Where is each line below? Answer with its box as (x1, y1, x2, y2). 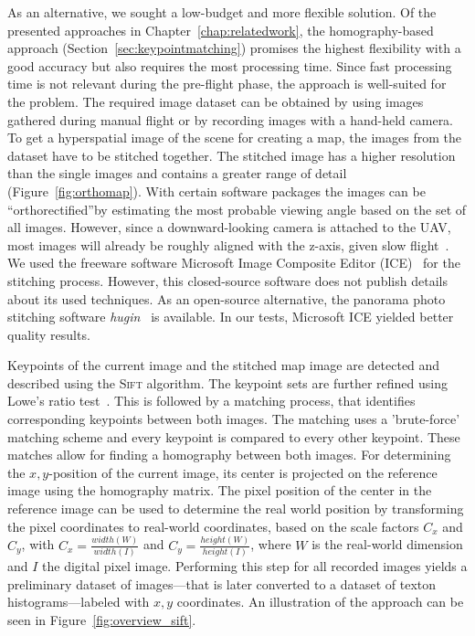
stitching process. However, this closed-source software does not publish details (7, 270, 448, 290)
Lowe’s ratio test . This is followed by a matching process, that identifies (7, 391, 416, 410)
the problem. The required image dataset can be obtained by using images (7, 91, 424, 111)
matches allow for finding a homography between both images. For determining (7, 445, 451, 464)
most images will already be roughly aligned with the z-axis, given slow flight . (7, 235, 449, 254)
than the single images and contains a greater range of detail (7, 164, 347, 183)
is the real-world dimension (311, 535, 463, 554)
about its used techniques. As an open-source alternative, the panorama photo (7, 289, 446, 308)
